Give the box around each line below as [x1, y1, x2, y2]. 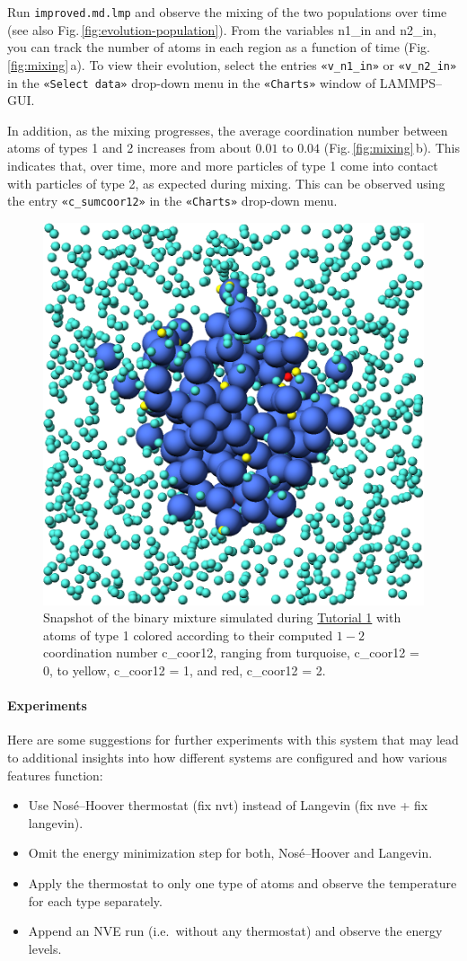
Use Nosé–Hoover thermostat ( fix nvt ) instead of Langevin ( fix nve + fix [28, 796, 428, 815]
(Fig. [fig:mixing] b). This [323, 138, 460, 157]
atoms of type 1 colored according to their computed [43, 625, 333, 644]
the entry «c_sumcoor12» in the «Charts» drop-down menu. [7, 191, 338, 210]
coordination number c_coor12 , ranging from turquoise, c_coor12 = [43, 643, 419, 662]
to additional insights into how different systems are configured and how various [7, 747, 447, 766]
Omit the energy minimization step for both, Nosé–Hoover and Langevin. [28, 843, 433, 862]
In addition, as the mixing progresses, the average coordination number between [7, 120, 448, 139]
